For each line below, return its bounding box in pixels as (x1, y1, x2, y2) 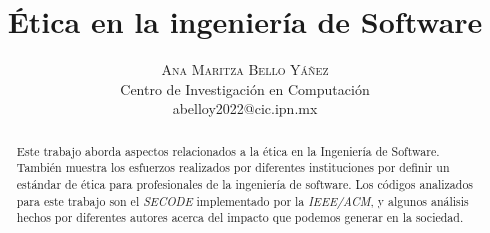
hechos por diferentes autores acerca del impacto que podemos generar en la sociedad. (16, 209, 464, 226)
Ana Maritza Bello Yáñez (161, 59, 329, 80)
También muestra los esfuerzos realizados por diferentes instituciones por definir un (16, 159, 450, 176)
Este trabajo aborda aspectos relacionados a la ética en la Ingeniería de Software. (16, 142, 440, 159)
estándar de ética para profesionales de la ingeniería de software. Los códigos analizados (16, 176, 474, 193)
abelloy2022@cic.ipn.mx (172, 98, 318, 119)
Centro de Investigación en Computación (120, 78, 370, 99)
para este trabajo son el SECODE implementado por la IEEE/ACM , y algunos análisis (16, 192, 469, 209)
